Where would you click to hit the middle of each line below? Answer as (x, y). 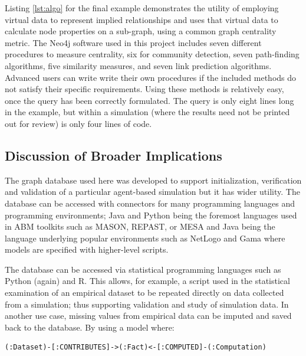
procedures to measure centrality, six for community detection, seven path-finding (152, 54)
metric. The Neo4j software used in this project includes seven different (133, 42)
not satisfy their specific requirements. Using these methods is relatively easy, (144, 89)
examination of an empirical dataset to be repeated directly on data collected (144, 293)
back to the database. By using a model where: (90, 327)
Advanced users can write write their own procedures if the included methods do (151, 77)
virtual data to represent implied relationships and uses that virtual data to (142, 19)
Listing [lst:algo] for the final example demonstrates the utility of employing (142, 8)
